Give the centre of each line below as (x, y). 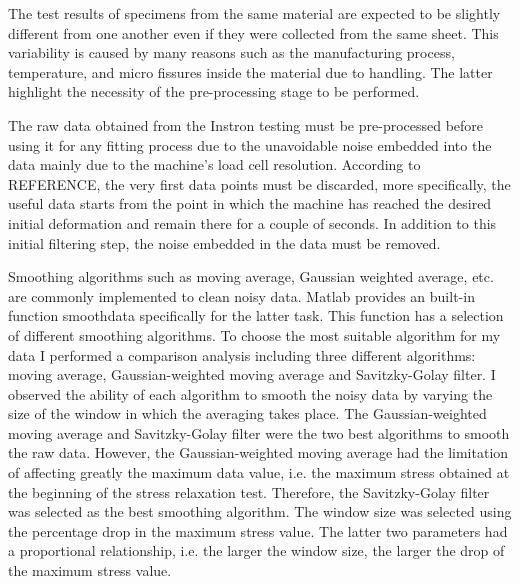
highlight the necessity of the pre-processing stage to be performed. (214, 91)
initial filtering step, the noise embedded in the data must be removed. (224, 242)
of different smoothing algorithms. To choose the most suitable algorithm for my (254, 334)
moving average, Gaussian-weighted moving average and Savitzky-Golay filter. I (252, 374)
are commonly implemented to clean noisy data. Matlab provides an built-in (241, 295)
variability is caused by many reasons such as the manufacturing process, (231, 52)
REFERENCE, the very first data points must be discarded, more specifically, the (259, 183)
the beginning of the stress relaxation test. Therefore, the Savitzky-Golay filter (249, 491)
